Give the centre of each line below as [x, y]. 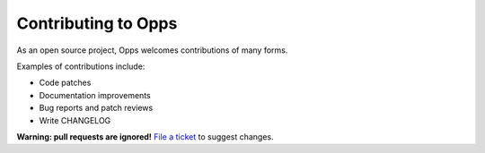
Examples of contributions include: [81, 66]
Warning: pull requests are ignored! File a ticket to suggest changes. [145, 136]
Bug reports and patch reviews [96, 108]
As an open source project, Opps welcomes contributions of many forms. [152, 50]
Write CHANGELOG [75, 120]
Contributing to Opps [97, 23]
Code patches [65, 83]
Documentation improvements [95, 95]
